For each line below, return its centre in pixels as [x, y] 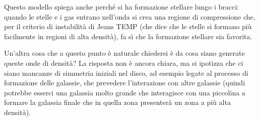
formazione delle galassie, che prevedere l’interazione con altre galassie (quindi [125, 83]
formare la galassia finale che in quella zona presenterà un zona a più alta [117, 102]
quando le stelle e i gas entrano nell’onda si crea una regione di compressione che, [130, 16]
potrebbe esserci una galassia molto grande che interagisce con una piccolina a [125, 92]
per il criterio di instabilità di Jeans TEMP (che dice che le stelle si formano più [128, 26]
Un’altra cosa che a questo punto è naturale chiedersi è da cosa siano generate [124, 53]
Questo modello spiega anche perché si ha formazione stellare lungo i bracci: [121, 7]
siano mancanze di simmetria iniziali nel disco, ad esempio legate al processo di [126, 73]
